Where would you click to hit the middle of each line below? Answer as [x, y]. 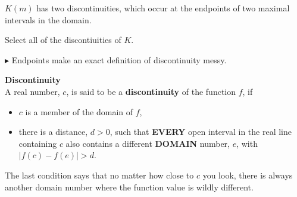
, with [247, 143]
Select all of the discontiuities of [63, 40]
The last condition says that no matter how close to [99, 175]
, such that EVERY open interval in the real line [201, 132]
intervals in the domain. [48, 19]
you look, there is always [248, 175]
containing [38, 143]
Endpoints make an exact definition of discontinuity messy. [119, 59]
